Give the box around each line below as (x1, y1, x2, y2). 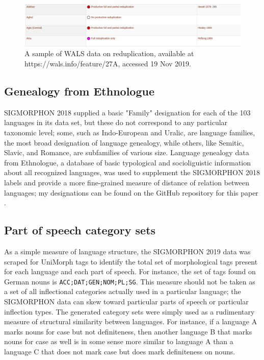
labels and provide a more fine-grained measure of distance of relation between (4, 177, 250, 187)
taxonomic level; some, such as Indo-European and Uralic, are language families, (4, 127, 255, 137)
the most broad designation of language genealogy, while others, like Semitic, (4, 137, 244, 148)
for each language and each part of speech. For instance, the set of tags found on (4, 266, 256, 277)
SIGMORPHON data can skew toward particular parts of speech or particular (4, 296, 249, 306)
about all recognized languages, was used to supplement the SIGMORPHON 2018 (4, 167, 260, 178)
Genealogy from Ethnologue (4, 83, 154, 99)
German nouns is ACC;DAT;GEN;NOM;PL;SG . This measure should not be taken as (4, 276, 255, 286)
